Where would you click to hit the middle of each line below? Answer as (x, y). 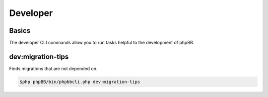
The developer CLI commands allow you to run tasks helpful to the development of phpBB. (102, 43)
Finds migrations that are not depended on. (53, 68)
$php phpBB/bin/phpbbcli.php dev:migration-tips (80, 82)
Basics (20, 31)
